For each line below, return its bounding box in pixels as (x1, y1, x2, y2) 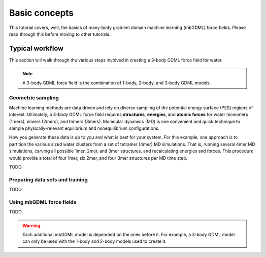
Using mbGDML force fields (9, 199, 77, 205)
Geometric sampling (9, 94, 59, 101)
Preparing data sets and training (9, 176, 88, 183)
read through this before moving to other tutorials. (9, 31, 111, 37)
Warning (22, 223, 40, 228)
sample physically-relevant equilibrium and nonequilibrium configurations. (9, 125, 160, 131)
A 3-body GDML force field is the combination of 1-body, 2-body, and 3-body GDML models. (22, 80, 211, 86)
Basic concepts (9, 7, 74, 18)
